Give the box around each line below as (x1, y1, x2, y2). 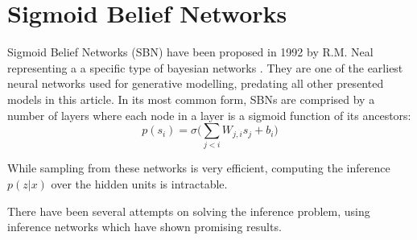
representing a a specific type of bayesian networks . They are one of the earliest (7, 59, 403, 76)
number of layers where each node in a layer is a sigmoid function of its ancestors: (7, 106, 411, 123)
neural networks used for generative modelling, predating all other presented (7, 75, 384, 92)
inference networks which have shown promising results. (7, 218, 282, 235)
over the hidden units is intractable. (51, 176, 228, 192)
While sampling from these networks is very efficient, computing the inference (7, 159, 390, 176)
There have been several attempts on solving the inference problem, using (7, 202, 370, 219)
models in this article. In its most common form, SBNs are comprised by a (7, 90, 375, 107)
